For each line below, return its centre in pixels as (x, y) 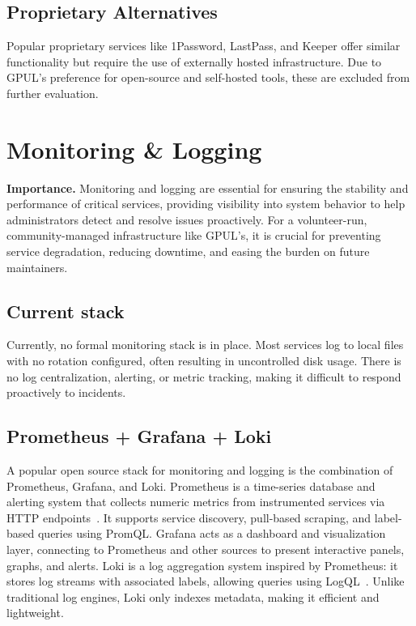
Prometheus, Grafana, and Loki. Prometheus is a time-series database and (191, 485)
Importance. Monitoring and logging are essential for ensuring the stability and (208, 187)
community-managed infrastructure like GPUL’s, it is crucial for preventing (194, 235)
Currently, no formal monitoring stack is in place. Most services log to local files (205, 345)
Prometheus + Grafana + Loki (139, 436)
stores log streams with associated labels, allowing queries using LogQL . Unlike (206, 581)
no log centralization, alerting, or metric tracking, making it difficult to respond (204, 376)
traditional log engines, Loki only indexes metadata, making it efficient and (193, 596)
